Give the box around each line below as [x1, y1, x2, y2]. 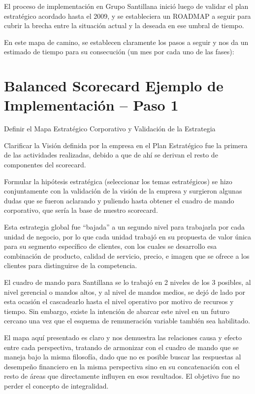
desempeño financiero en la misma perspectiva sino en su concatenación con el [4, 361, 240, 371]
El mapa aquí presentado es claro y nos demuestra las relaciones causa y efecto [4, 332, 242, 342]
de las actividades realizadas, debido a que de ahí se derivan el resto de [4, 150, 218, 160]
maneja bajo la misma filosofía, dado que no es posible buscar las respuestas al [4, 352, 241, 362]
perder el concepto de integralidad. [4, 380, 109, 391]
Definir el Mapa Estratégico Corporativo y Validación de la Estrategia [4, 123, 216, 134]
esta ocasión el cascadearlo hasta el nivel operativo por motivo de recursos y [4, 296, 234, 307]
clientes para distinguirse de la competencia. [4, 260, 137, 271]
